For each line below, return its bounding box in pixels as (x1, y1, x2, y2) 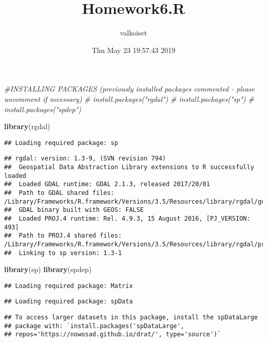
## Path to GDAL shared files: (4, 189, 115, 196)
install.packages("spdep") (4, 103, 82, 114)
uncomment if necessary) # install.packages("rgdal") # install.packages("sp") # (4, 93, 254, 104)
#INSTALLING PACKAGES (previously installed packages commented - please (4, 83, 255, 94)
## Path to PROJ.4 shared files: (4, 232, 122, 240)
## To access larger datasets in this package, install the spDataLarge (4, 314, 258, 321)
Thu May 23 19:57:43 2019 (91, 44, 176, 55)
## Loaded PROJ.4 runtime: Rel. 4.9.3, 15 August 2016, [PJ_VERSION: (4, 214, 251, 222)
